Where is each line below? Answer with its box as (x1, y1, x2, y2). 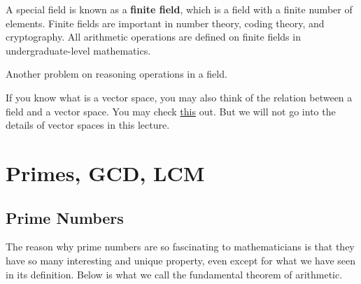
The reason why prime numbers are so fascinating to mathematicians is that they (6, 239, 355, 254)
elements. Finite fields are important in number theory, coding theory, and (6, 15, 325, 30)
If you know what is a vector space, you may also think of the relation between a (6, 90, 353, 104)
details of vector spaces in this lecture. (6, 118, 170, 132)
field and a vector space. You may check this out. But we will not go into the (6, 104, 336, 118)
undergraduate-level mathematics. (6, 43, 151, 57)
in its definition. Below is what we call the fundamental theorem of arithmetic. (6, 267, 343, 281)
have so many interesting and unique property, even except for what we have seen (6, 253, 356, 267)
